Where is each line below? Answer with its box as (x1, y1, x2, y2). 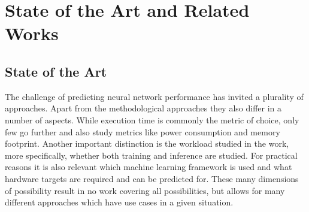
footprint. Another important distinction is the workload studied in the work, (5, 137, 289, 150)
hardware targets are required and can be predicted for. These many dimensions (5, 172, 299, 184)
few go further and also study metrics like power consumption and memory (5, 125, 280, 138)
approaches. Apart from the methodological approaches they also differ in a (5, 102, 282, 114)
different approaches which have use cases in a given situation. (5, 196, 234, 208)
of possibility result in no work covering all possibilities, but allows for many (5, 184, 285, 196)
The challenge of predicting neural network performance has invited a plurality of (5, 90, 304, 102)
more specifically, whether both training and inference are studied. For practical (5, 149, 298, 161)
